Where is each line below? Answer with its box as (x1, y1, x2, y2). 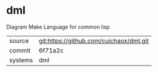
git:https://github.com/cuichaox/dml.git (38, 36, 149, 45)
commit (9, 46, 31, 54)
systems (9, 56, 33, 64)
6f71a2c (38, 46, 64, 54)
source (9, 36, 29, 45)
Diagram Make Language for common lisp (6, 23, 110, 30)
